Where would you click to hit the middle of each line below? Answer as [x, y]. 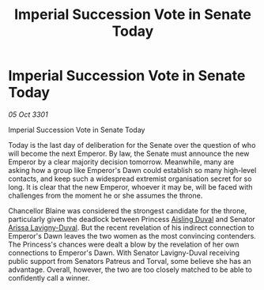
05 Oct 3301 [28, 114]
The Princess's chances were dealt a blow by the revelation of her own [124, 244]
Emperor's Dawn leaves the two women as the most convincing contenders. [132, 235]
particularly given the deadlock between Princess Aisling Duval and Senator [132, 219]
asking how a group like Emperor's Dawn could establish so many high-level [132, 170]
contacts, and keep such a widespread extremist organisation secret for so [130, 179]
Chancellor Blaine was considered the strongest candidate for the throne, [128, 210]
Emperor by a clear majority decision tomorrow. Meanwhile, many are [121, 162]
